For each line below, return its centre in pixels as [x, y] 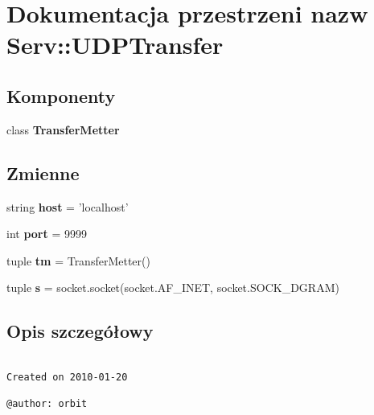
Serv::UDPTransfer [115, 45]
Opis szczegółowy [80, 331]
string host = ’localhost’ [68, 206]
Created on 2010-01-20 [67, 377]
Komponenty [61, 95]
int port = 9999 [47, 234]
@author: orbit [47, 404]
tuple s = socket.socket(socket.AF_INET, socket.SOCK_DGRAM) [173, 288]
